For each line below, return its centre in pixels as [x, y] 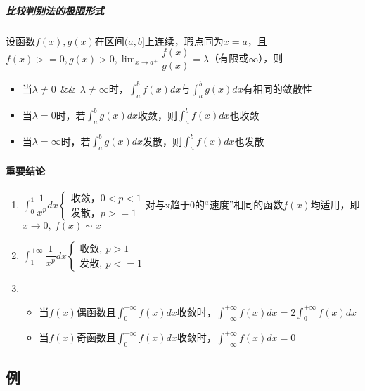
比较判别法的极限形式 [55, 10]
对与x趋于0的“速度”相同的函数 [214, 204]
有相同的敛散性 [277, 88]
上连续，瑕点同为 [184, 40]
